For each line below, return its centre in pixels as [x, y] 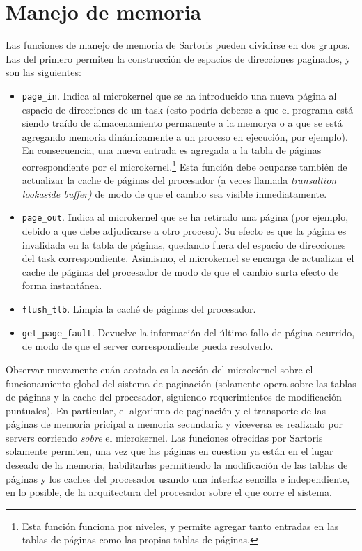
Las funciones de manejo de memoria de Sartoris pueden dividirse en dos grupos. [178, 45]
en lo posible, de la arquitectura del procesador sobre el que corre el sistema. [169, 492]
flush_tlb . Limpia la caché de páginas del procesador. [139, 309]
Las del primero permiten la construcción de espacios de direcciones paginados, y [178, 58]
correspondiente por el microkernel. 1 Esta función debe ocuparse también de [184, 165]
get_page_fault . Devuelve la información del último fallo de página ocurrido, [188, 332]
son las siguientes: [44, 72]
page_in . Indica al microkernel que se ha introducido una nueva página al [179, 95]
